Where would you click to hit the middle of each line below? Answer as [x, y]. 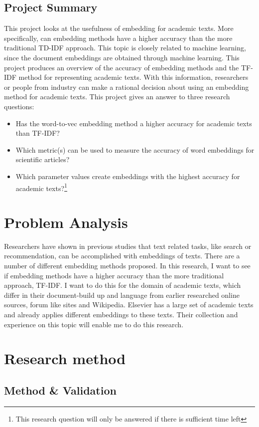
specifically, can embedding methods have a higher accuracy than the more [118, 38]
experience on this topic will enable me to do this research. [94, 324]
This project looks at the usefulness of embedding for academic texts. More [119, 28]
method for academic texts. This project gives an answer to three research [117, 97]
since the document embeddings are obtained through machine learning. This [122, 57]
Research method [65, 358]
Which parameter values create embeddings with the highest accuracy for [128, 176]
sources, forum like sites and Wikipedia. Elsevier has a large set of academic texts [129, 305]
